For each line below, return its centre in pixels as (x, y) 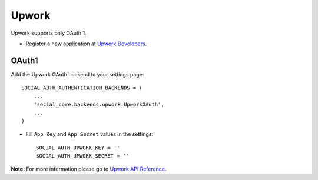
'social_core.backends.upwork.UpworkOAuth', (99, 105)
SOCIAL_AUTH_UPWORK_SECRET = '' (83, 156)
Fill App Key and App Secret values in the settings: (89, 134)
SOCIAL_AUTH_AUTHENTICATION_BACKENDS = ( (82, 88)
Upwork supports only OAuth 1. (49, 33)
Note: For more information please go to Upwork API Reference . (89, 169)
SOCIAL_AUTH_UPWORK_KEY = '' (78, 148)
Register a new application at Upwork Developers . (86, 44)
